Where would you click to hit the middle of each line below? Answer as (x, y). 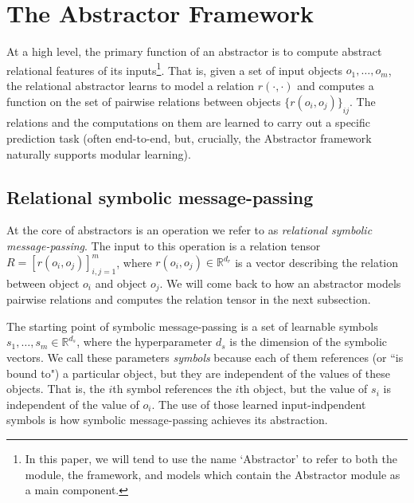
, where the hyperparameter (145, 342)
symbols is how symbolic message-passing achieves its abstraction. (167, 420)
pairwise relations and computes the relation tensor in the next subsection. (189, 299)
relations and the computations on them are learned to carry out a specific (188, 122)
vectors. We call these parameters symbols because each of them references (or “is (205, 358)
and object (121, 283)
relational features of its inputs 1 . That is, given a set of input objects (175, 69)
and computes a (336, 85)
